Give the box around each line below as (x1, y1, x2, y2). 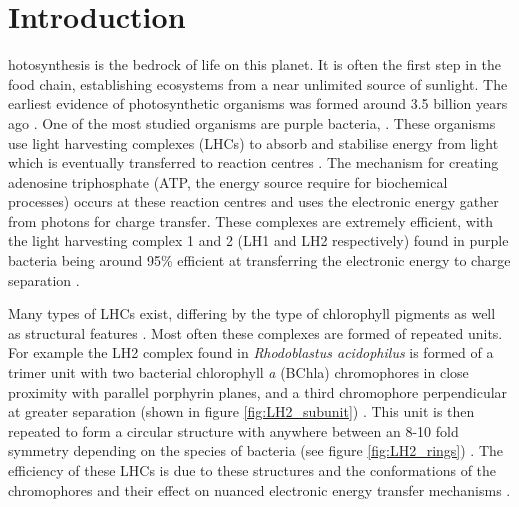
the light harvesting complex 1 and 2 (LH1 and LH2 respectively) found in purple (8, 230, 509, 251)
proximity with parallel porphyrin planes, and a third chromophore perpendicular (8, 381, 508, 402)
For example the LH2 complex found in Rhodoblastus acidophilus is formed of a (8, 342, 494, 363)
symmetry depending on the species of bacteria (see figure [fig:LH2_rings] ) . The (8, 440, 504, 461)
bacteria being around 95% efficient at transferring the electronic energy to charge (8, 250, 511, 271)
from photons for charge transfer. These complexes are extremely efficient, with (8, 210, 494, 231)
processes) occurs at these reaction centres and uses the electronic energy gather (8, 191, 499, 212)
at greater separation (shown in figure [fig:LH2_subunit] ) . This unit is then (8, 401, 475, 422)
